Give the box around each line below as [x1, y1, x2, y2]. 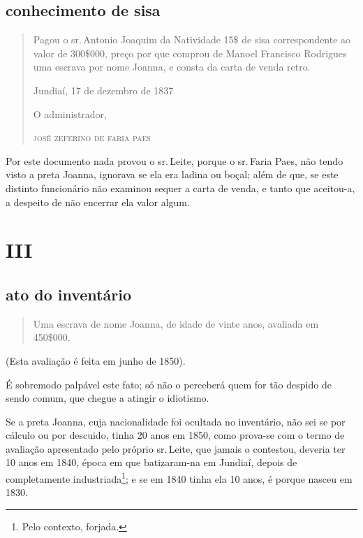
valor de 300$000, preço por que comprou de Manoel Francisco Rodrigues [33, 45, 347, 60]
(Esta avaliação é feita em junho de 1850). [6, 353, 186, 368]
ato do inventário [6, 283, 131, 305]
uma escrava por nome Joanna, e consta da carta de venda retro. [33, 59, 311, 74]
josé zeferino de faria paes [33, 130, 151, 145]
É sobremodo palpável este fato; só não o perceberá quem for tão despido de [6, 377, 332, 391]
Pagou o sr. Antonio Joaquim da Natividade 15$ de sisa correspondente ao [33, 32, 351, 47]
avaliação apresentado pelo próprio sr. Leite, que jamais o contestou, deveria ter [6, 441, 346, 456]
